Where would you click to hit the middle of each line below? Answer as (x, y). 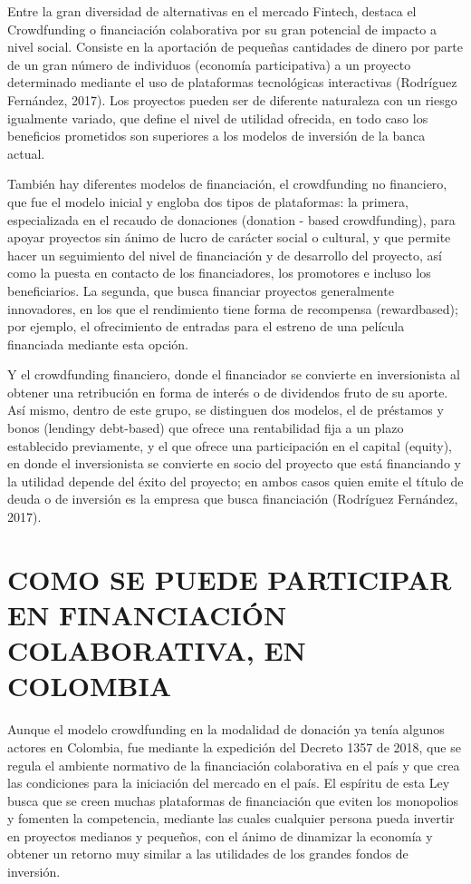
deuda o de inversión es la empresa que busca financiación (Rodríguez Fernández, (233, 499)
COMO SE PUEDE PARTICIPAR (230, 579)
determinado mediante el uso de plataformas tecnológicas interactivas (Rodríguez (232, 82)
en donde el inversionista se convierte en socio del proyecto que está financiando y (234, 463)
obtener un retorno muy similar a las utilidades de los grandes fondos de (208, 854)
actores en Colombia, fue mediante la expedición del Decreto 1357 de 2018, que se (234, 746)
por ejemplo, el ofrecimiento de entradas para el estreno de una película (206, 326)
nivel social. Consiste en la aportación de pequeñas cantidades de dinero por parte (235, 47)
